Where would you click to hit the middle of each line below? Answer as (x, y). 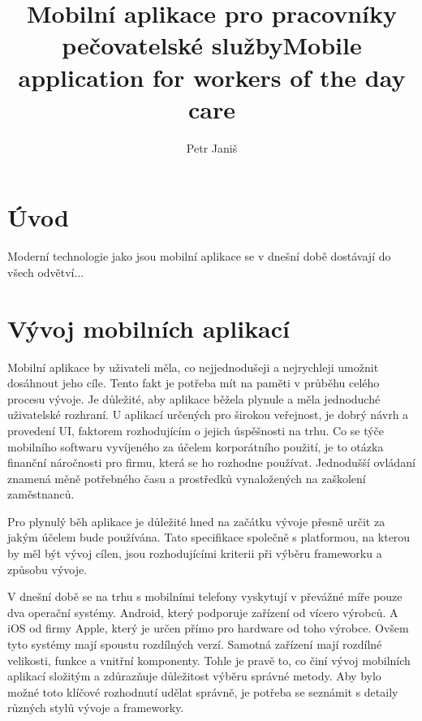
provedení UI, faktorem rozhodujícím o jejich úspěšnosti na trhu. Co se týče (196, 430)
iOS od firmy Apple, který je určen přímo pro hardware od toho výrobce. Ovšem (208, 628)
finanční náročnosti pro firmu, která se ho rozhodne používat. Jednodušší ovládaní (211, 462)
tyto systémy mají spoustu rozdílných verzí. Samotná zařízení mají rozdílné (195, 644)
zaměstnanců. (41, 494)
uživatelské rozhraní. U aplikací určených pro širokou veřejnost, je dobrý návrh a (208, 414)
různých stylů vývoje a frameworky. (96, 708)
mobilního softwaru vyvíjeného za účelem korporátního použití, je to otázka (196, 446)
